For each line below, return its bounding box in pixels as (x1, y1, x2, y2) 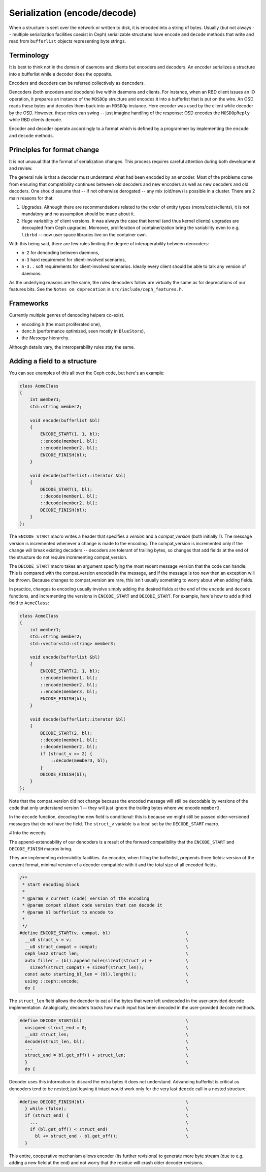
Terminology (9, 51, 49, 60)
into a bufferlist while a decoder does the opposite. (9, 71, 113, 77)
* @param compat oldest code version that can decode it (22, 903, 163, 908)
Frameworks (9, 299, 49, 308)
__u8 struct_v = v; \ (25, 937, 189, 943)
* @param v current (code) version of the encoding (22, 895, 150, 901)
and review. (9, 165, 33, 171)
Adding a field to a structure (9, 357, 97, 365)
